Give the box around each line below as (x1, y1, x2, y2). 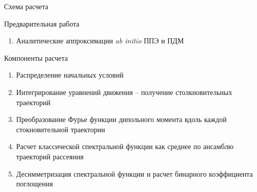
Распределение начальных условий (16, 69, 124, 80)
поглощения (16, 178, 53, 189)
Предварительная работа (4, 18, 80, 29)
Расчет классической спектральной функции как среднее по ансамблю (16, 141, 234, 152)
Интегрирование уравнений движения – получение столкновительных (16, 86, 233, 97)
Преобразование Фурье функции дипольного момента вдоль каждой (16, 114, 227, 125)
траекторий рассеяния (16, 151, 84, 161)
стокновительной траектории (16, 124, 105, 134)
